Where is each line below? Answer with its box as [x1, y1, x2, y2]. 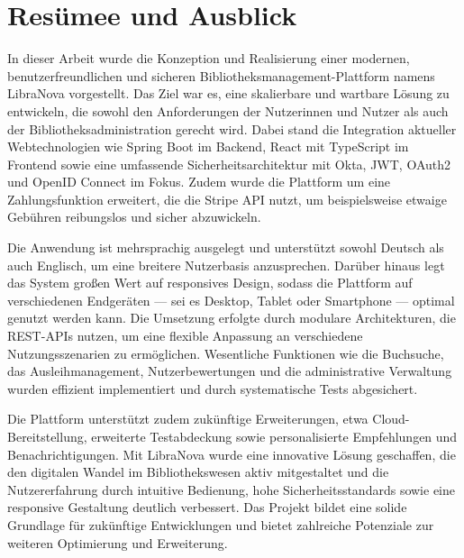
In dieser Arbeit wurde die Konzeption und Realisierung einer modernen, [7, 49, 410, 68]
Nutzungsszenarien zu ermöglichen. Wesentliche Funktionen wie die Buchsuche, [7, 343, 444, 362]
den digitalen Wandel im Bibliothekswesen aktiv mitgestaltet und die [7, 462, 389, 481]
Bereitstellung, [7, 427, 87, 445]
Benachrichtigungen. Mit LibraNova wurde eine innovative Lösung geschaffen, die [7, 444, 456, 463]
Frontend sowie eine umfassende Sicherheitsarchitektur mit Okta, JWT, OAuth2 [7, 154, 451, 173]
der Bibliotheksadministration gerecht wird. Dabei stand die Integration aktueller [7, 119, 457, 138]
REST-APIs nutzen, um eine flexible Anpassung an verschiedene [7, 326, 363, 345]
